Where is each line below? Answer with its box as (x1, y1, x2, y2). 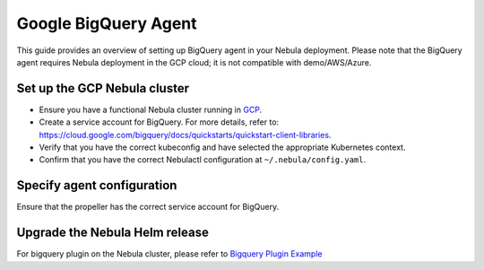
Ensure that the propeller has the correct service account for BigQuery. (16, 202, 280, 213)
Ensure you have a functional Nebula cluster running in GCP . (39, 104, 263, 115)
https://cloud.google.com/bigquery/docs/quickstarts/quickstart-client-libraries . (39, 129, 332, 140)
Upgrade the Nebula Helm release (16, 225, 210, 240)
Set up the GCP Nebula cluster (16, 81, 190, 96)
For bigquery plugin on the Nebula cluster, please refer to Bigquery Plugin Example (16, 248, 323, 259)
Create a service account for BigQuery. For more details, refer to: (39, 117, 280, 127)
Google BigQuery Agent (16, 13, 197, 33)
